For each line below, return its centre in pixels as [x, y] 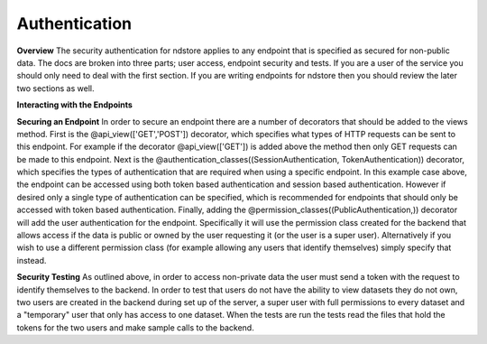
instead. [32, 260]
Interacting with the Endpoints [74, 105]
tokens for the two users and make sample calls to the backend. [135, 327]
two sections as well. [55, 88]
